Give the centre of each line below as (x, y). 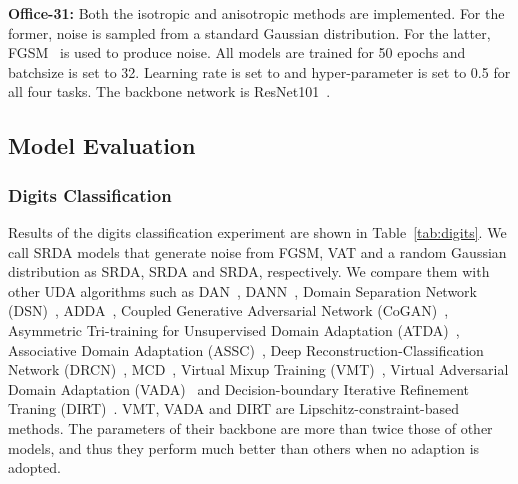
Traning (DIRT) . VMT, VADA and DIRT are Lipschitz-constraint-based (234, 408)
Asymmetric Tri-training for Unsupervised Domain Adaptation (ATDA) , (234, 329)
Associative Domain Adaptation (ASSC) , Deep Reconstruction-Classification (246, 349)
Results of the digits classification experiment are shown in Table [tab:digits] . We (257, 231)
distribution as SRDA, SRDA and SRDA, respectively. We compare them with (249, 271)
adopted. (34, 467)
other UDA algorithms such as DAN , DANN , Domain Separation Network (242, 290)
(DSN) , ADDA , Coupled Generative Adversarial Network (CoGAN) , (228, 310)
